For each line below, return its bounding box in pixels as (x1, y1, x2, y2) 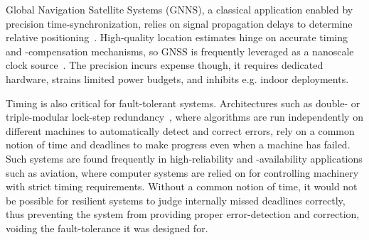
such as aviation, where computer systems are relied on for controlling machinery (6, 165, 359, 180)
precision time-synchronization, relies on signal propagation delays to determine (6, 16, 353, 31)
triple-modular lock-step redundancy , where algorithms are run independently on (6, 109, 363, 124)
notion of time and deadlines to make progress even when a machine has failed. (6, 137, 351, 152)
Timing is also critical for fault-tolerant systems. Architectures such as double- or (6, 95, 360, 110)
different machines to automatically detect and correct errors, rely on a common (6, 123, 355, 138)
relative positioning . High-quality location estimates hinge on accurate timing (6, 30, 348, 45)
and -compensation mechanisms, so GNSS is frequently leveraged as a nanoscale (6, 43, 354, 58)
